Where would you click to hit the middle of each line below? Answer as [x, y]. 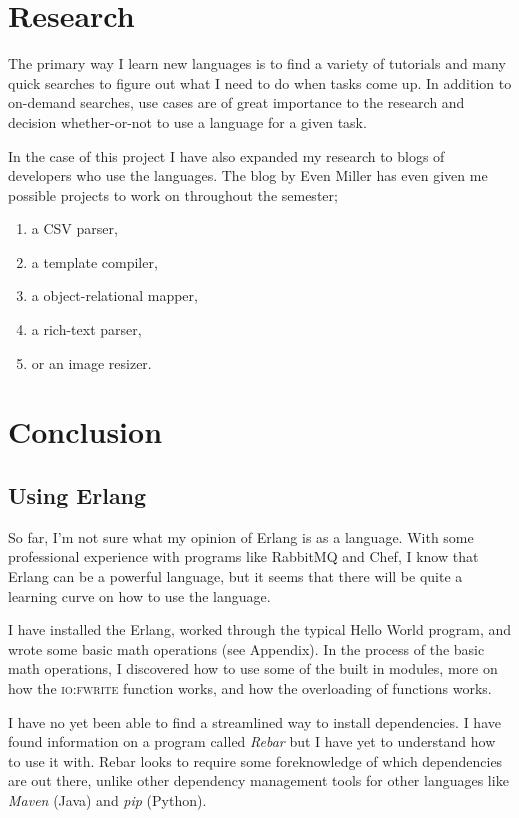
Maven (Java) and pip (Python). [107, 799]
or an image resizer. [91, 362]
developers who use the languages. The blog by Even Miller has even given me [248, 175]
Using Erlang [77, 495]
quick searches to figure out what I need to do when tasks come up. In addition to [260, 82]
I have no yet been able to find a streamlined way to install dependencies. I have [254, 721]
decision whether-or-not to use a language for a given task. [187, 121]
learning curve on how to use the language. [139, 595]
